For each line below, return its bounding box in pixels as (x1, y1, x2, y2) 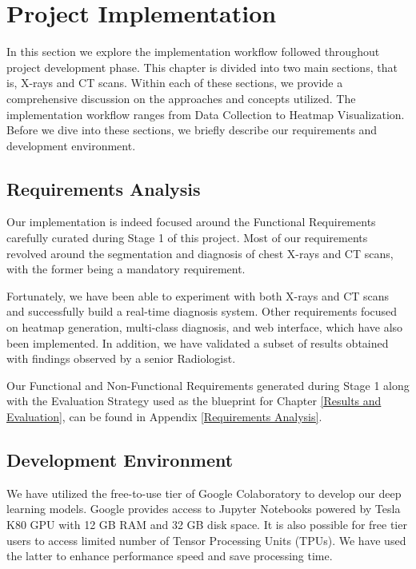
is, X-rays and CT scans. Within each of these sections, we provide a (6, 74, 343, 91)
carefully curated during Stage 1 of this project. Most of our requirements (6, 229, 368, 246)
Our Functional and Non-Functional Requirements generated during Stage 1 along (6, 376, 410, 393)
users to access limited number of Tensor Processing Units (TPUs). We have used (6, 531, 406, 548)
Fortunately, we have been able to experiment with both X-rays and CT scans (6, 287, 390, 304)
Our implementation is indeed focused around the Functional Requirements (6, 213, 376, 230)
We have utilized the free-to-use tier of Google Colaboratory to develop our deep (6, 484, 402, 501)
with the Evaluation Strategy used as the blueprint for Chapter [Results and (6, 392, 382, 409)
